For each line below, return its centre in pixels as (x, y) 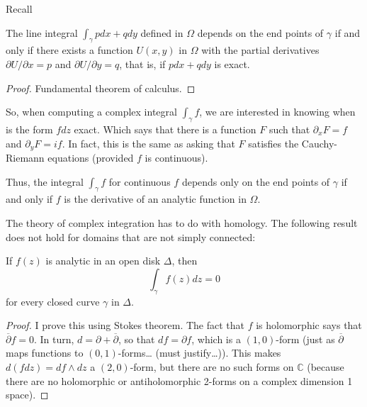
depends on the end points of (260, 32)
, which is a (216, 339)
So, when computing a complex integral (91, 112)
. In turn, (54, 339)
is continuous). (176, 158)
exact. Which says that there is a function (165, 129)
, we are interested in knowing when (277, 112)
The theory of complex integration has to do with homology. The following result (182, 223)
